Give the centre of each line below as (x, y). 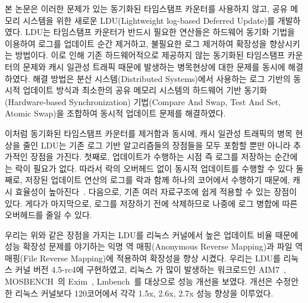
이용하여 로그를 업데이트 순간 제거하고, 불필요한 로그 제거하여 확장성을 (136, 43)
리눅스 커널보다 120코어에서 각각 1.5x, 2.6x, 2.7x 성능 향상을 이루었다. (144, 293)
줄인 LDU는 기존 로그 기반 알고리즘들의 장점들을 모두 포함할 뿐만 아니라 (157, 145)
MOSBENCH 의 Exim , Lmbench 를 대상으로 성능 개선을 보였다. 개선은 (139, 281)
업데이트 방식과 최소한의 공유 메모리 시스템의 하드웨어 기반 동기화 (145, 90)
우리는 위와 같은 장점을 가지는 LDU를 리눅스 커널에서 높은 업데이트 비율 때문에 (152, 234)
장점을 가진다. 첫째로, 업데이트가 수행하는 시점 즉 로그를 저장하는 (151, 157)
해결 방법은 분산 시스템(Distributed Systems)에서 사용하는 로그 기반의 (162, 78)
